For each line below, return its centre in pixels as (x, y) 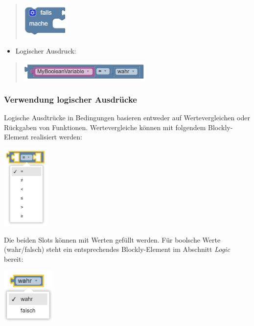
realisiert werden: (57, 137)
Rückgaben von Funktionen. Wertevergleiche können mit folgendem (105, 127)
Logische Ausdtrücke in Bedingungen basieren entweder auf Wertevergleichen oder (127, 118)
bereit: (14, 258)
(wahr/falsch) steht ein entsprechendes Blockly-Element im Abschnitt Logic (117, 249)
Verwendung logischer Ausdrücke (70, 99)
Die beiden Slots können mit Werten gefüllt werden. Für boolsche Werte (112, 239)
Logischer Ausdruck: (46, 50)
